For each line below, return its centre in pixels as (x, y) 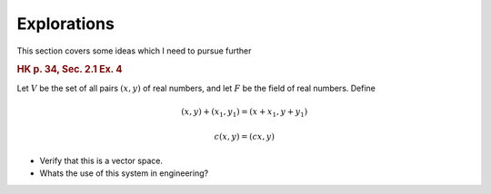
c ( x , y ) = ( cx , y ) (244, 137)
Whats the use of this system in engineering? (124, 173)
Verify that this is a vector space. (101, 160)
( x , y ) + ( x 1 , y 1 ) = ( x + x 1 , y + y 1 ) (244, 112)
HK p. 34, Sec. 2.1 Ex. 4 (70, 70)
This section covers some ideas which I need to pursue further (134, 51)
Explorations (66, 24)
